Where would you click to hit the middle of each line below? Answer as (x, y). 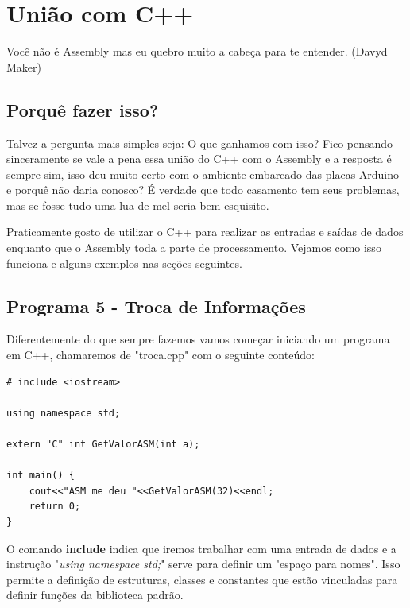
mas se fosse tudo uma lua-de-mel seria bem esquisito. (138, 205)
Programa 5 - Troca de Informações (156, 306)
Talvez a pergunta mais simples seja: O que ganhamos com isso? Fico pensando (200, 143)
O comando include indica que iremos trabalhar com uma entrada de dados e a (201, 548)
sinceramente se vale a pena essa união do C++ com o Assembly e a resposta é (199, 159)
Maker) (24, 66)
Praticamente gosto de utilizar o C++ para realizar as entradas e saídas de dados (205, 232)
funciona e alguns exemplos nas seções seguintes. (124, 263)
